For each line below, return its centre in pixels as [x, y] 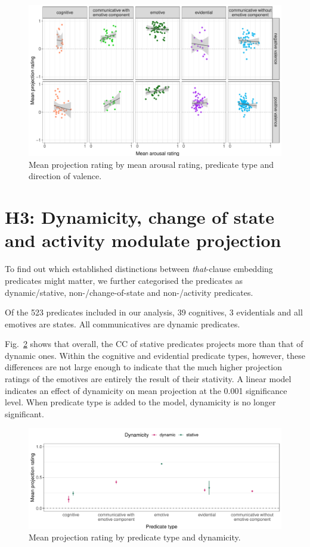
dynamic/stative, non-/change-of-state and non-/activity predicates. [129, 292]
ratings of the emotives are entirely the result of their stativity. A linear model [148, 379]
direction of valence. [65, 176]
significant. [24, 413]
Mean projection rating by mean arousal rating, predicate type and [151, 164]
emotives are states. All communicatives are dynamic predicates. [123, 323]
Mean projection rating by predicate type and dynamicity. [135, 537]
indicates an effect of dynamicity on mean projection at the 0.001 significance [146, 390]
